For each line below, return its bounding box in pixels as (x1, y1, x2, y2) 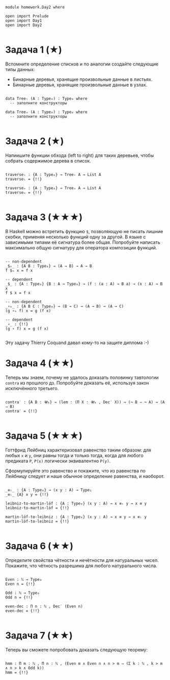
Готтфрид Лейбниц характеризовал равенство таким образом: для (5, 447, 152, 453)
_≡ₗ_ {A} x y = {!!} (5, 492, 49, 497)
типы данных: (5, 66, 35, 72)
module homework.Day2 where (5, 5, 65, 10)
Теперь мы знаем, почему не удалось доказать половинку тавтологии (5, 374, 159, 380)
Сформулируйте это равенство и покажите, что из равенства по (5, 467, 146, 473)
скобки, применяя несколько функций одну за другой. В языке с (5, 234, 146, 240)
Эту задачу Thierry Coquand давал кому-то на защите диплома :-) (5, 339, 149, 346)
